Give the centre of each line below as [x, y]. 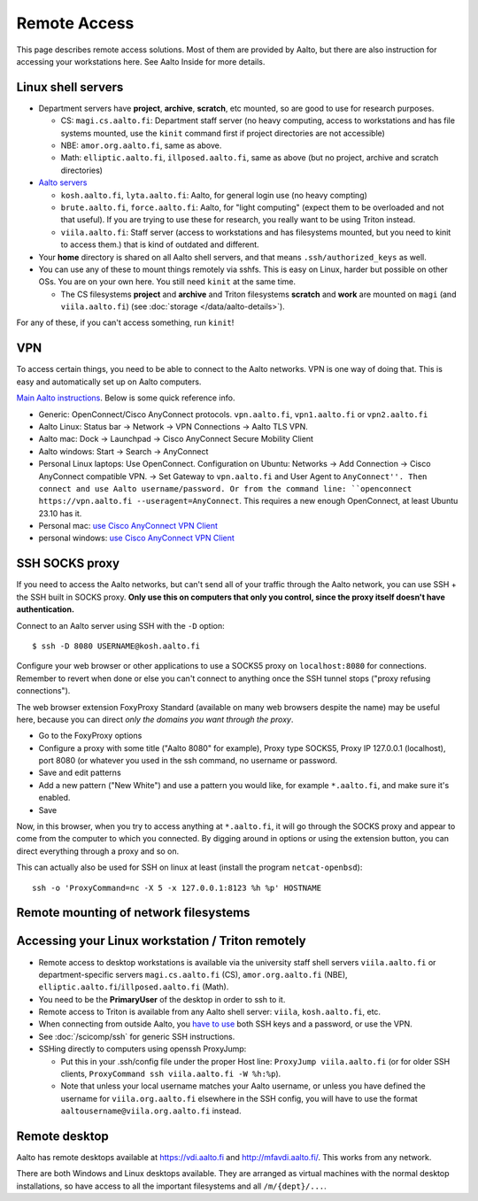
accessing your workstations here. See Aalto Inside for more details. [141, 61]
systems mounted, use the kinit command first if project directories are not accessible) [223, 133]
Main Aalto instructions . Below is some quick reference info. [126, 398]
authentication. [46, 609]
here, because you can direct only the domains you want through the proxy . [155, 719]
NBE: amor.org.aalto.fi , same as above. [141, 145]
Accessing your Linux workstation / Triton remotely [161, 941]
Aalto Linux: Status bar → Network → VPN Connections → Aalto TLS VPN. [173, 426]
